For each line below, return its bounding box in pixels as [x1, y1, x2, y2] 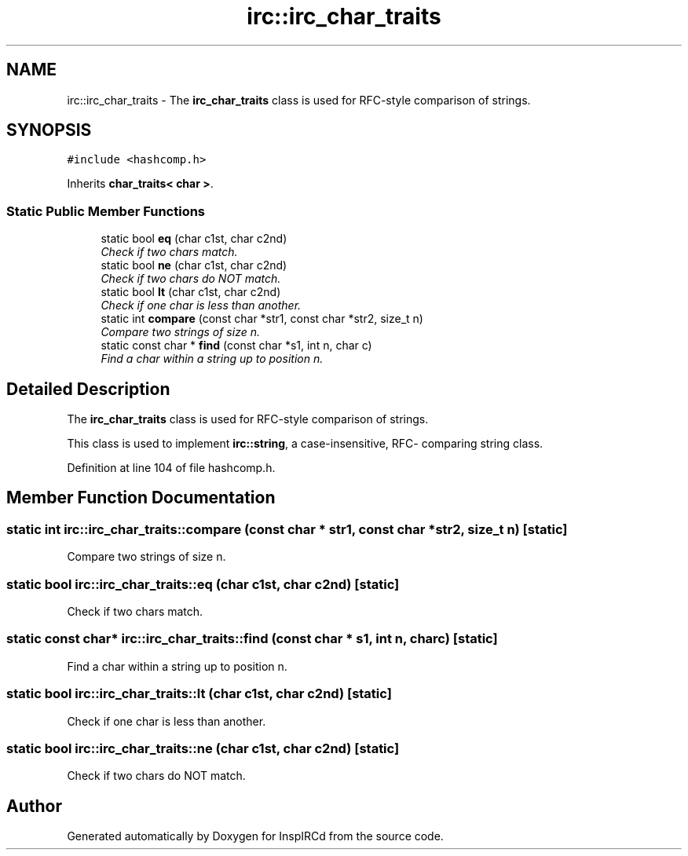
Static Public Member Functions [6, 203, 206, 219]
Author [6, 796, 62, 816]
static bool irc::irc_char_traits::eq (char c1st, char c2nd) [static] [6, 576, 400, 592]
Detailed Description [6, 379, 170, 399]
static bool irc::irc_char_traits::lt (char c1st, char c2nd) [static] [6, 686, 392, 702]
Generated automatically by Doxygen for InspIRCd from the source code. [67, 829, 444, 843]
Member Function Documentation [6, 488, 276, 508]
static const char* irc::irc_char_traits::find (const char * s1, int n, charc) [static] [6, 631, 498, 647]
